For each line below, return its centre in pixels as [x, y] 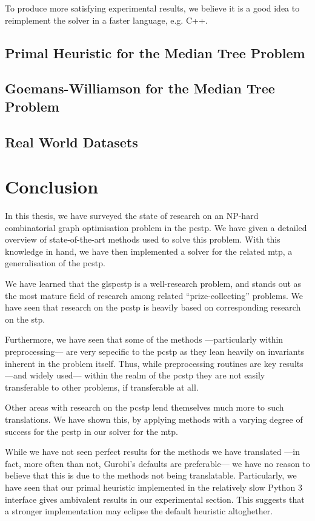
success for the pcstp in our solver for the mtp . [91, 431]
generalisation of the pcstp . [55, 263]
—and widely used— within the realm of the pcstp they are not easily [135, 375]
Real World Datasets [71, 142]
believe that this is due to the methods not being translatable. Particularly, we [151, 475]
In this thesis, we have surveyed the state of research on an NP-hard [132, 216]
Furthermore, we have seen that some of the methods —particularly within [144, 339]
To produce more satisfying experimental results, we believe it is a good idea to [152, 8]
